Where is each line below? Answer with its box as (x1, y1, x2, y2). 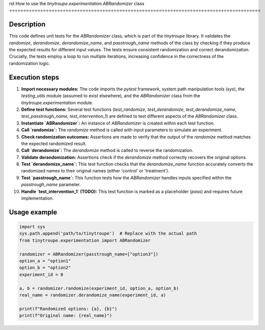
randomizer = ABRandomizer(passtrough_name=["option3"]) (19, 251, 159, 257)
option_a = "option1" (19, 258, 71, 264)
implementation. (21, 195, 54, 201)
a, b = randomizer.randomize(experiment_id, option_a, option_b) (19, 286, 179, 291)
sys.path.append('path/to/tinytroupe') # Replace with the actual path (19, 231, 197, 236)
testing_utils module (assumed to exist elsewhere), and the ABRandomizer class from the (21, 93, 200, 99)
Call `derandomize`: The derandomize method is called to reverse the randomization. (21, 147, 194, 153)
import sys (19, 224, 45, 229)
